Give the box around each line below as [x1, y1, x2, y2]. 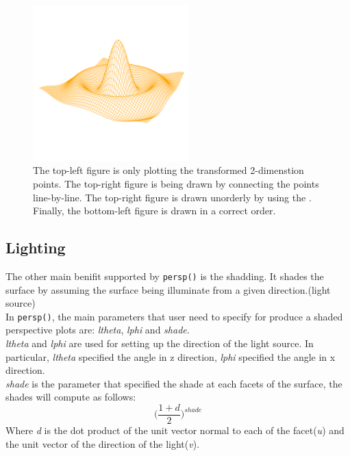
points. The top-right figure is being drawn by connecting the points [33, 176, 319, 190]
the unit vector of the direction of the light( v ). [5, 436, 200, 451]
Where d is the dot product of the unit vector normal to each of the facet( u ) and [5, 423, 345, 438]
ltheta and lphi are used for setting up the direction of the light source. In [5, 336, 314, 351]
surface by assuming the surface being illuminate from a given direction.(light [5, 282, 331, 296]
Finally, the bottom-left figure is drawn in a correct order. [33, 203, 276, 218]
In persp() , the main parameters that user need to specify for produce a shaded [5, 309, 343, 323]
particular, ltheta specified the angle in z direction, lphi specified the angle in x [5, 349, 336, 364]
